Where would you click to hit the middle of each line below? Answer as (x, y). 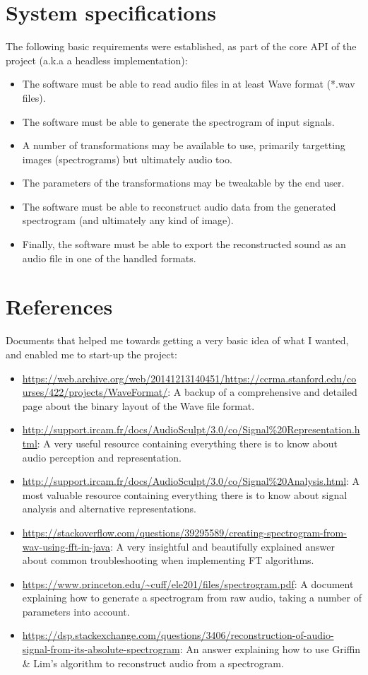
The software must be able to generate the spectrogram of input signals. (178, 121)
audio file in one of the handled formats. (109, 258)
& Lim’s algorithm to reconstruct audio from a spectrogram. (153, 663)
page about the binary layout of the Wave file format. (138, 405)
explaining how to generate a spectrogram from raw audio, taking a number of (192, 598)
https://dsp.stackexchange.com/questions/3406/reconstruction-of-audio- (178, 635)
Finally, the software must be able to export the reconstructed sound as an (184, 244)
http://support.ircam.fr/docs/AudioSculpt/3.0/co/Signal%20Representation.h (191, 429)
